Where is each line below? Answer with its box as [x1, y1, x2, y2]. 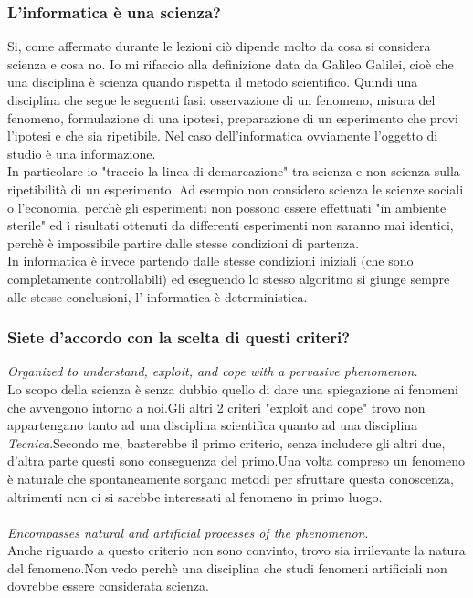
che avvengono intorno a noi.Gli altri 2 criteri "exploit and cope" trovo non [7, 397, 426, 416]
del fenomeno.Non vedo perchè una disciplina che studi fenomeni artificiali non [7, 558, 447, 577]
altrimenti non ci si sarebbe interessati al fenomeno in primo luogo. [7, 487, 383, 506]
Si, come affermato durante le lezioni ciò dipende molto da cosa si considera [7, 37, 431, 56]
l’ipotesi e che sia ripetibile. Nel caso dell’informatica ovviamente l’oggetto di [7, 126, 438, 145]
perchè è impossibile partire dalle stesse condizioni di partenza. [7, 233, 360, 252]
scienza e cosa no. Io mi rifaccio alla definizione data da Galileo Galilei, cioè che [7, 54, 454, 73]
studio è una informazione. [7, 143, 156, 163]
